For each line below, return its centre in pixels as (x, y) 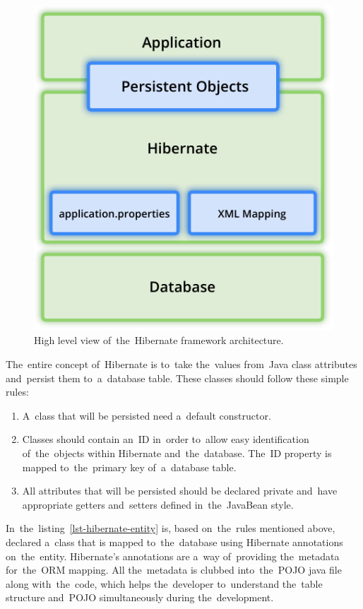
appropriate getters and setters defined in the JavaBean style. (158, 504)
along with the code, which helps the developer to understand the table (164, 583)
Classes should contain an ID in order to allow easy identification (166, 439)
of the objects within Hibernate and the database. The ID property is (177, 453)
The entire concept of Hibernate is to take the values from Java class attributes (181, 363)
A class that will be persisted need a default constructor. (147, 415)
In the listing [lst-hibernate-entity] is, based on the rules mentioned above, (171, 528)
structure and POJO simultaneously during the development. (140, 597)
